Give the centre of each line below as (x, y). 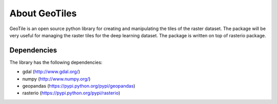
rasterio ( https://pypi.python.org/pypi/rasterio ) (71, 93)
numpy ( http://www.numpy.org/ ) (56, 79)
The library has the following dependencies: (56, 62)
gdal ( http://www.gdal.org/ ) (51, 72)
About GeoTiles (43, 13)
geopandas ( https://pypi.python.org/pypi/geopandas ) (79, 86)
